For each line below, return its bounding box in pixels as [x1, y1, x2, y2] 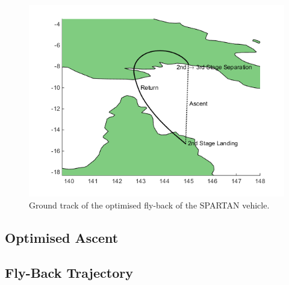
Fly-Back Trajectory [5, 263, 133, 282]
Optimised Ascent [5, 228, 119, 246]
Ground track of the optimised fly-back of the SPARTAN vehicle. [29, 198, 270, 211]
